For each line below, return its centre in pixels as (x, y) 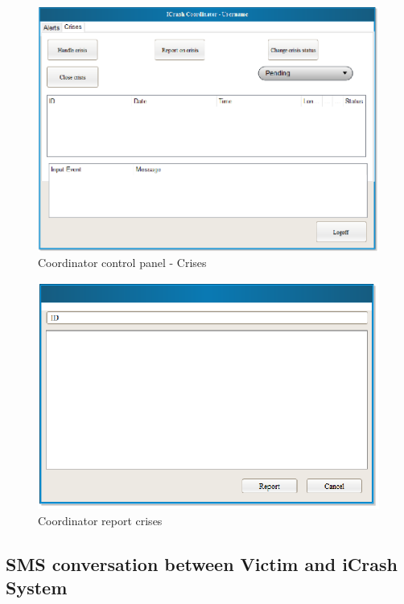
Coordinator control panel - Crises (122, 263)
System (37, 587)
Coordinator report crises (100, 520)
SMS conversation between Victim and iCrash (202, 563)
